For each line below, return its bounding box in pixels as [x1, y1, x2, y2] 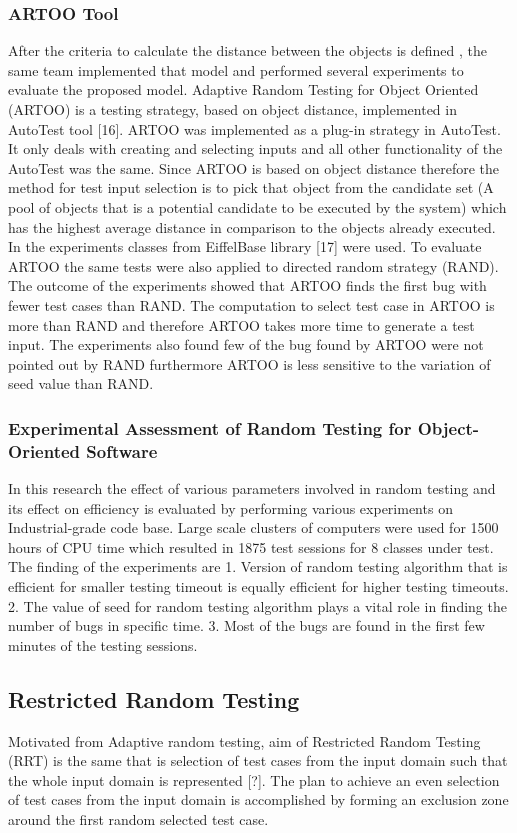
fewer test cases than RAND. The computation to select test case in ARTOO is [8, 294, 495, 315]
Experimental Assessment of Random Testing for [8, 415, 412, 440]
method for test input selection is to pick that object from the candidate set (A [8, 177, 494, 198]
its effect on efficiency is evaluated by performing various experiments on [8, 497, 453, 518]
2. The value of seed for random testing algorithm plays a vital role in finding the [8, 595, 507, 616]
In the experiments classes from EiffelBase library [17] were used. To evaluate [8, 236, 482, 257]
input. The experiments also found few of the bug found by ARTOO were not [8, 334, 484, 355]
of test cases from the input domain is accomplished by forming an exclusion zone [8, 789, 509, 810]
